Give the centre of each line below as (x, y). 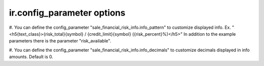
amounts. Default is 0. (31, 57)
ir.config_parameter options (67, 13)
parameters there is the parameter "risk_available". (60, 41)
